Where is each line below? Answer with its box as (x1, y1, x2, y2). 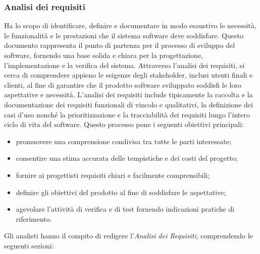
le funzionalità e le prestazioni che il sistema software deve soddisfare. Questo (4, 30, 243, 40)
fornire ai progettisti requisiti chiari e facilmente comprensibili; (16, 169, 210, 180)
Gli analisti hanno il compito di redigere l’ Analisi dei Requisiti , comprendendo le (4, 230, 253, 241)
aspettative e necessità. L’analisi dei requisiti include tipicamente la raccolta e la (4, 89, 253, 100)
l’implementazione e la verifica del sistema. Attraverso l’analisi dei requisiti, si (4, 59, 245, 70)
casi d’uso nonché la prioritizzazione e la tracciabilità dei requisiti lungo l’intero (4, 109, 250, 119)
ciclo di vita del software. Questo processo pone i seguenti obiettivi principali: (4, 119, 244, 130)
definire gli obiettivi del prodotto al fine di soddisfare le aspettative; (16, 186, 226, 197)
